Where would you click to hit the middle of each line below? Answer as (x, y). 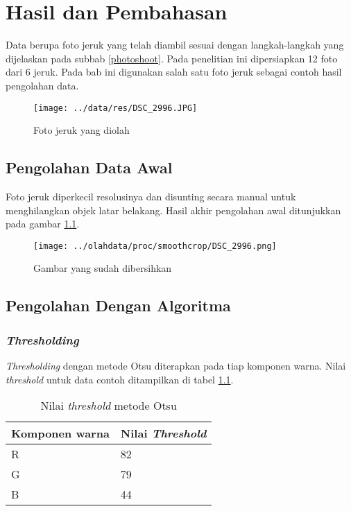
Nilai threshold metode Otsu (109, 406)
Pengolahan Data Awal (89, 167)
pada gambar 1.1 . (43, 224)
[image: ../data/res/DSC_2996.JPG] (115, 108)
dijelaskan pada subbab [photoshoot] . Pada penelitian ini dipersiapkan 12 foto (172, 58)
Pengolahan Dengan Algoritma (118, 305)
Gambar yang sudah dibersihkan (103, 268)
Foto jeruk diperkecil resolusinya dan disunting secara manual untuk (151, 196)
